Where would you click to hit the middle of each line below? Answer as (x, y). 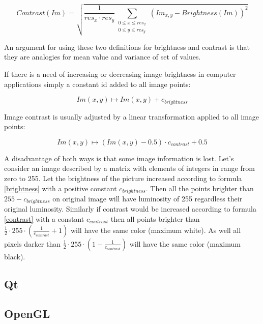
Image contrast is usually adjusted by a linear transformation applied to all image (132, 116)
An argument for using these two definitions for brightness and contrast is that (127, 47)
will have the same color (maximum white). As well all (156, 230)
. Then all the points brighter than (200, 188)
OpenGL (27, 314)
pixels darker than (33, 243)
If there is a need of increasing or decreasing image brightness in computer (120, 73)
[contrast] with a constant (44, 219)
